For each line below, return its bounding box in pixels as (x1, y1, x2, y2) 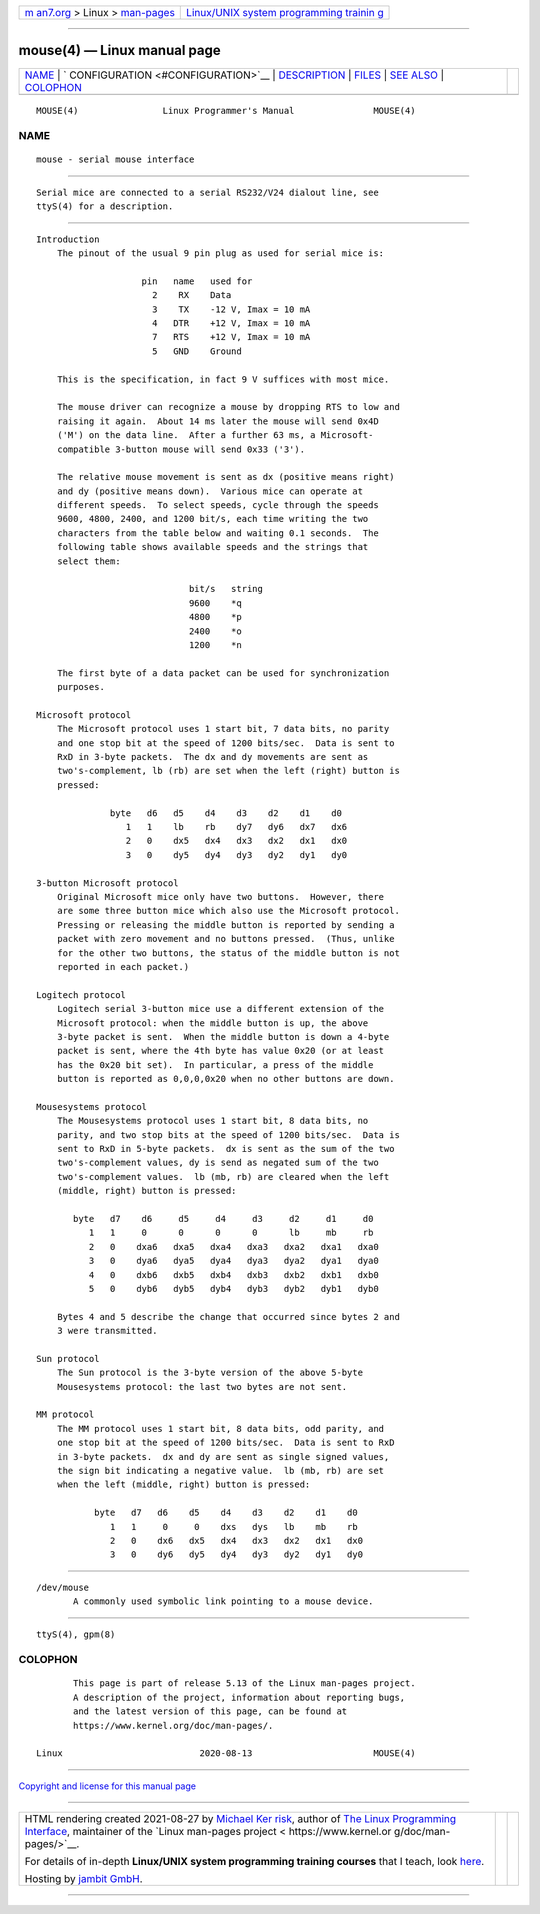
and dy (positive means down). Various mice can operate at (56, 485, 364, 497)
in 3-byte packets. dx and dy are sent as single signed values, (56, 1451, 390, 1462)
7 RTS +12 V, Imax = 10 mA (151, 331, 311, 343)
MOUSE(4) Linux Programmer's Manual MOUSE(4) (36, 105, 416, 116)
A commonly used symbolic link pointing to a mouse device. (73, 1596, 374, 1607)
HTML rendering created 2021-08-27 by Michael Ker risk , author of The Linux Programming (24, 1812, 457, 1826)
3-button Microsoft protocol (36, 877, 179, 889)
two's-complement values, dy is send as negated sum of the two (56, 1157, 379, 1169)
